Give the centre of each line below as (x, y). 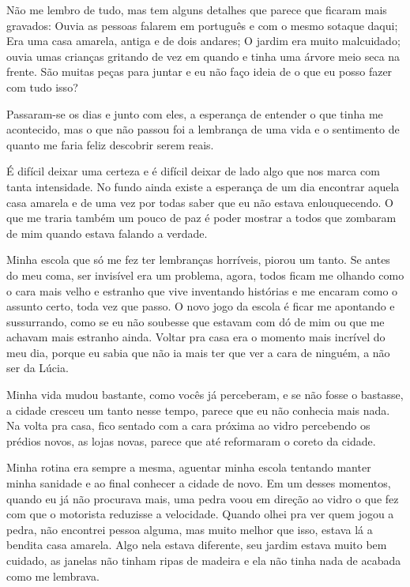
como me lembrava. (53, 576)
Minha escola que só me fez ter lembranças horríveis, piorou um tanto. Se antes (198, 260)
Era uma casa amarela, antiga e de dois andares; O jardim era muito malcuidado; (203, 41)
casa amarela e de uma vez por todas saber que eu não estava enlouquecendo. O (200, 202)
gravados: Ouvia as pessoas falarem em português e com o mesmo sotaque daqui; (202, 25)
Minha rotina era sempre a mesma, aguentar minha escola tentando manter (189, 467)
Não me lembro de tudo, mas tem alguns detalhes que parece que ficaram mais (197, 9)
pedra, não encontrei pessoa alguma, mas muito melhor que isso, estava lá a (190, 529)
